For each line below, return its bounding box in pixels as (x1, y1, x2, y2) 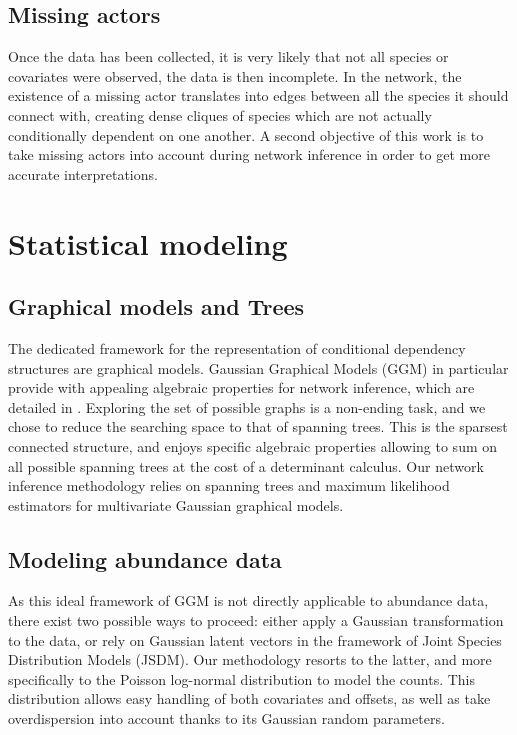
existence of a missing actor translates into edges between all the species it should (8, 85, 509, 106)
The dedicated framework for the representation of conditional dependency (8, 337, 466, 358)
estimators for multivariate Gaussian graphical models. (8, 494, 344, 515)
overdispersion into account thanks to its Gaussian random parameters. (8, 708, 445, 729)
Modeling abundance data (8, 543, 282, 574)
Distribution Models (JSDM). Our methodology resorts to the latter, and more (8, 649, 492, 670)
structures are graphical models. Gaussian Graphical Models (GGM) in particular (8, 357, 509, 378)
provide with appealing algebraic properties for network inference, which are (8, 377, 475, 398)
